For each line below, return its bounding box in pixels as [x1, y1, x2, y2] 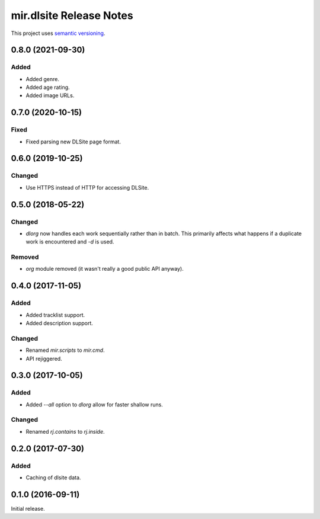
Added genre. [25, 75, 59, 82]
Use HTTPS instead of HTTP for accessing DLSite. [25, 184, 149, 191]
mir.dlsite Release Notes [11, 9, 133, 22]
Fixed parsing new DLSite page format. [25, 138, 121, 145]
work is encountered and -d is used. [25, 238, 114, 245]
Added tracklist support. [25, 311, 85, 318]
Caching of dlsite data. [25, 474, 81, 481]
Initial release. [11, 505, 45, 512]
